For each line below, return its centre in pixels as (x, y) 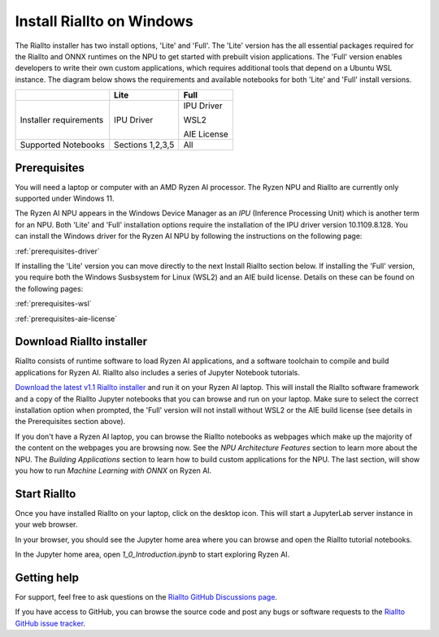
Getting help (47, 577)
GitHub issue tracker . (50, 623)
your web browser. (46, 525)
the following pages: (49, 288)
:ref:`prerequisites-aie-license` (66, 318)
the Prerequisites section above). (70, 422)
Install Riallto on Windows (104, 21)
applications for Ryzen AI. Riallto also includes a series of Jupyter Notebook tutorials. (157, 372)
